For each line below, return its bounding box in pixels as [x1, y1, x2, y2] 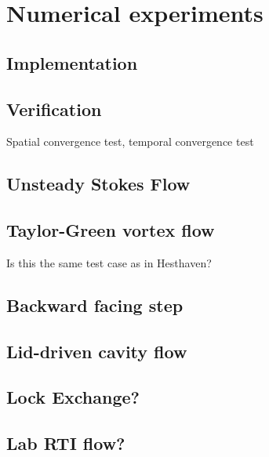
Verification [6, 96, 102, 121]
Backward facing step [6, 292, 184, 317]
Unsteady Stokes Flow [6, 172, 191, 196]
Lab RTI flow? [6, 431, 125, 455]
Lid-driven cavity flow [6, 339, 187, 363]
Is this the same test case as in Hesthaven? [6, 254, 212, 270]
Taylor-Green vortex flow [6, 218, 215, 242]
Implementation [6, 50, 138, 74]
